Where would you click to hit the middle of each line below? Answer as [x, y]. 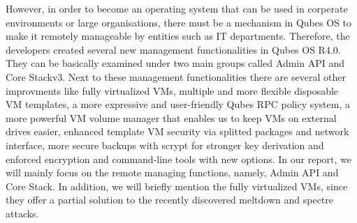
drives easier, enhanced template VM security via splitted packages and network [177, 131]
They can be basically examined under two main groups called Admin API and [175, 63]
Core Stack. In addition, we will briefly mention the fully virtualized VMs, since [177, 186]
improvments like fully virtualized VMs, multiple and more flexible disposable [172, 90]
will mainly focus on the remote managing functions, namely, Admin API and [172, 172]
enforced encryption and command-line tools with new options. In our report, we [179, 159]
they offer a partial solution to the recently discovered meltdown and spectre [170, 200]
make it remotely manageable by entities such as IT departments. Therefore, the [178, 36]
